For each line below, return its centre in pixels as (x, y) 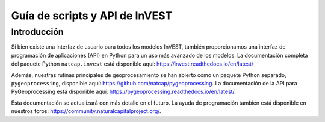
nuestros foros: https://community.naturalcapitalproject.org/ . (86, 111)
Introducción (37, 32)
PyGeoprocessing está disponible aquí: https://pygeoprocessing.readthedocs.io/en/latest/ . (123, 92)
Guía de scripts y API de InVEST (92, 16)
